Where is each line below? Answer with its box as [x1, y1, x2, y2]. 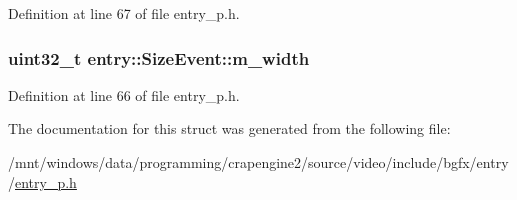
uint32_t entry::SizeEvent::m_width [8, 45, 310, 70]
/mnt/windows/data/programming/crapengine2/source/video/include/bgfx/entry [8, 152, 509, 172]
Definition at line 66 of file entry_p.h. [8, 84, 240, 105]
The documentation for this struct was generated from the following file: [8, 118, 451, 139]
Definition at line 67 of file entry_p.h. [8, 3, 240, 23]
